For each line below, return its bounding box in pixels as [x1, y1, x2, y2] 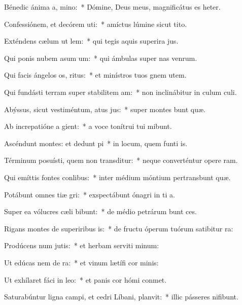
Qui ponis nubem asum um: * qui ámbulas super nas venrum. [4, 52, 197, 63]
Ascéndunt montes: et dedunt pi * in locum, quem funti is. [4, 138, 188, 148]
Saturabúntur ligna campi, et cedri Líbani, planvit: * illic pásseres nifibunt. [4, 291, 238, 302]
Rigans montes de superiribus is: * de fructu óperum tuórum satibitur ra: [4, 223, 233, 233]
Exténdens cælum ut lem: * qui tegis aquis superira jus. [4, 36, 179, 46]
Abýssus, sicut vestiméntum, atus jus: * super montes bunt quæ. [4, 104, 205, 114]
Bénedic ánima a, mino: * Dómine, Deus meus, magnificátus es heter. [4, 2, 221, 12]
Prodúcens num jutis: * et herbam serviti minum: [4, 240, 159, 251]
